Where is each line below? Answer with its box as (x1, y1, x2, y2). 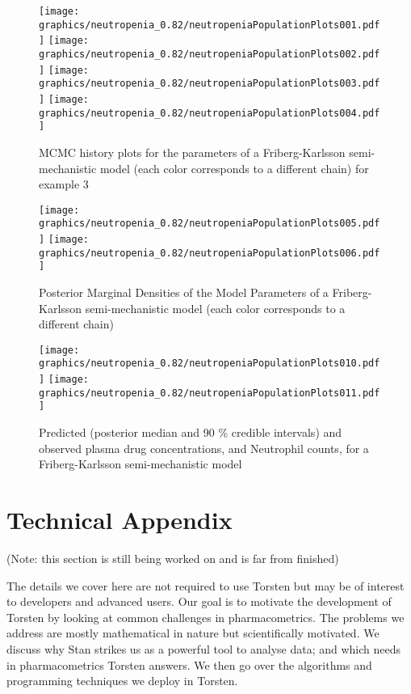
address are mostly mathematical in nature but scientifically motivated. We (6, 624, 380, 641)
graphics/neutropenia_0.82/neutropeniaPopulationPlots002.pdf (39, 48, 380, 60)
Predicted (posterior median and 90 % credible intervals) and (39, 424, 342, 441)
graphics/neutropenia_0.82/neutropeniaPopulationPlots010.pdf (39, 358, 380, 370)
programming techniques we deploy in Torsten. (6, 672, 238, 689)
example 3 (39, 176, 89, 193)
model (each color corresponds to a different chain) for (99, 159, 369, 176)
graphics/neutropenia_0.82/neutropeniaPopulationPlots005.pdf (39, 218, 380, 230)
